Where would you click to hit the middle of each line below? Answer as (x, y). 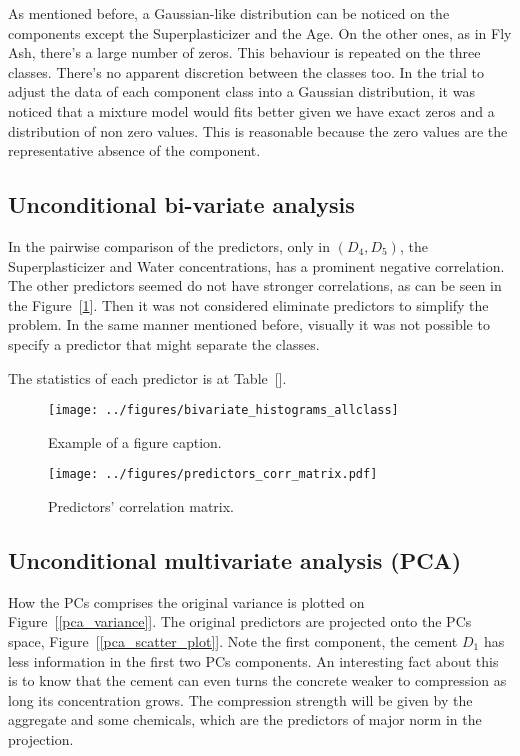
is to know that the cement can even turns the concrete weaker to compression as (257, 680)
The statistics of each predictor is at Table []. (147, 377)
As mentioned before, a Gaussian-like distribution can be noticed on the (229, 13)
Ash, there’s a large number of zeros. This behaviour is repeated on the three (244, 52)
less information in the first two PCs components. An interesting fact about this (253, 660)
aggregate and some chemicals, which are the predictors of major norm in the (245, 719)
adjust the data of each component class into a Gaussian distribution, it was (241, 91)
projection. (41, 738)
